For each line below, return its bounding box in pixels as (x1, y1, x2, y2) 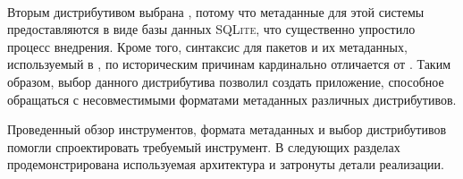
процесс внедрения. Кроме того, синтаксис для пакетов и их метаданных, (7, 37, 408, 55)
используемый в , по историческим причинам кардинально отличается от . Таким (7, 55, 451, 73)
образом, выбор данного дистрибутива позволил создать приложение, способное (7, 72, 444, 90)
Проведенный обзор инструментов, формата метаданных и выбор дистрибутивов (7, 120, 447, 139)
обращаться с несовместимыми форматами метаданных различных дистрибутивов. (7, 89, 457, 108)
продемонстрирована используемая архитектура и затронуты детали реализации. (7, 155, 444, 174)
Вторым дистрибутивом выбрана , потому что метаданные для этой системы (7, 2, 425, 21)
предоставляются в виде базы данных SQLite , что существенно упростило (7, 20, 416, 38)
